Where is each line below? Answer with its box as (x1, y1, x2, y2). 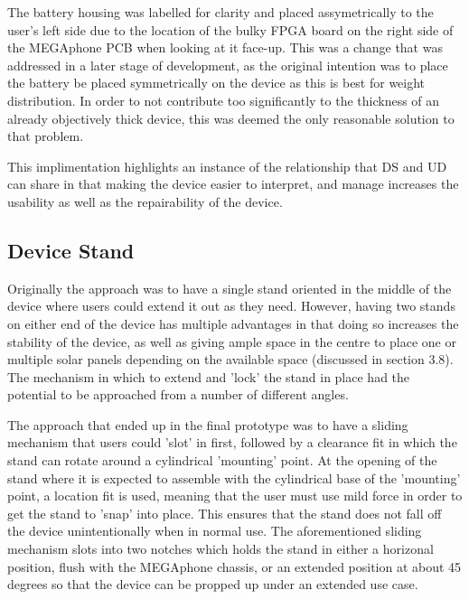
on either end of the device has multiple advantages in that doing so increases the (7, 314, 459, 332)
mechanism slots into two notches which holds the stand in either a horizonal (7, 539, 434, 558)
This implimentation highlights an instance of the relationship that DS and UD (7, 156, 447, 175)
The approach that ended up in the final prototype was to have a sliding (7, 415, 408, 434)
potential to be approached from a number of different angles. (7, 385, 349, 404)
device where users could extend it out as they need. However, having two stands (7, 296, 455, 315)
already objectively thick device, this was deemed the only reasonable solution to (7, 108, 455, 127)
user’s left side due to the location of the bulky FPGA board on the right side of (7, 20, 454, 39)
